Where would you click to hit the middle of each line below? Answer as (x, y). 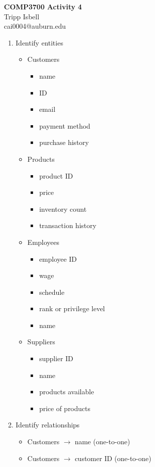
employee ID (58, 258)
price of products (65, 408)
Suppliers (41, 342)
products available (67, 392)
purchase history (64, 142)
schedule (52, 292)
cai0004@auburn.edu (35, 26)
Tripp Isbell (22, 16)
